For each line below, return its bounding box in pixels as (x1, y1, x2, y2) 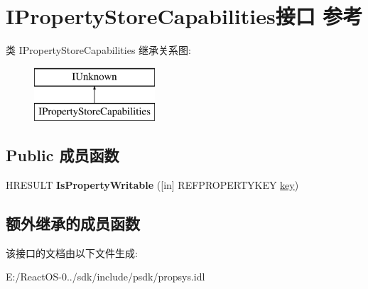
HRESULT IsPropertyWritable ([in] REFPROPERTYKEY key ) (6, 178, 299, 192)
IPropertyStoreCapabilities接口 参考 (6, 1, 363, 31)
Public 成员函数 (6, 144, 119, 166)
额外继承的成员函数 (6, 212, 140, 234)
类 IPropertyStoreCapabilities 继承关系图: (6, 43, 191, 58)
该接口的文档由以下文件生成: (6, 245, 138, 260)
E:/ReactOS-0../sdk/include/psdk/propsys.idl (6, 269, 205, 284)
